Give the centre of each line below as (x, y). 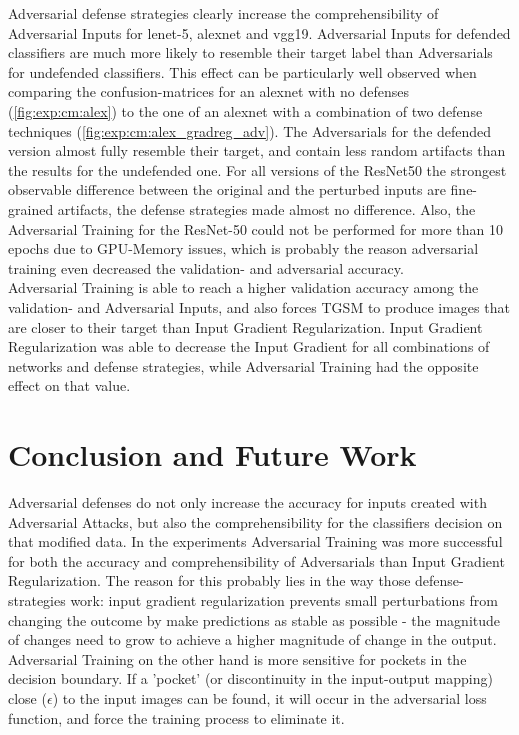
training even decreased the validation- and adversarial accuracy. (206, 267)
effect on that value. (69, 385)
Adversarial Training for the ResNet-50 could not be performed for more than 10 (255, 228)
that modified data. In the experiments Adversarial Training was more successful (255, 541)
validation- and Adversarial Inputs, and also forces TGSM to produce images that (259, 306)
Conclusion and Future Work (212, 454)
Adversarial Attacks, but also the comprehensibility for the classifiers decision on (255, 521)
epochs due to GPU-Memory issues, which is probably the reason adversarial (243, 248)
